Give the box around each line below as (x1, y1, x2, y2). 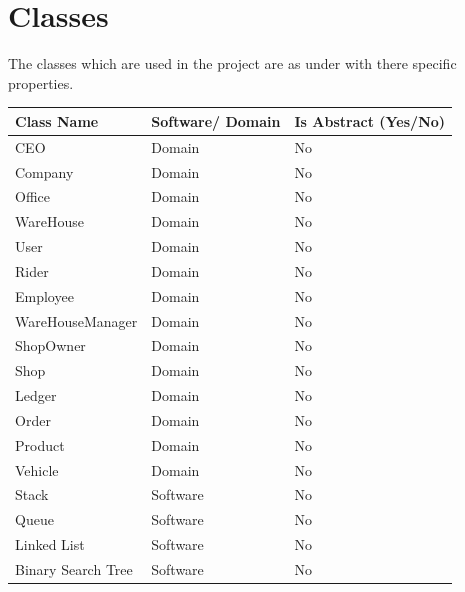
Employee (15, 285, 74, 306)
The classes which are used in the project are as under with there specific (8, 53, 457, 74)
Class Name (15, 110, 99, 131)
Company (15, 161, 74, 182)
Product (15, 434, 65, 455)
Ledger (15, 385, 57, 406)
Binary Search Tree (15, 559, 133, 579)
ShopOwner (15, 335, 86, 356)
